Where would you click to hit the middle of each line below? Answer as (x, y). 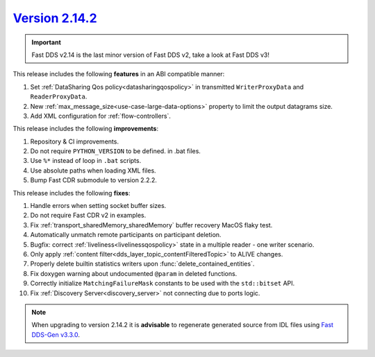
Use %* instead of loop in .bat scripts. (86, 161)
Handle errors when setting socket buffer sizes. (98, 206)
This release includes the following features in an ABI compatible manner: (119, 74)
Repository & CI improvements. (75, 141)
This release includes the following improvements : (86, 129)
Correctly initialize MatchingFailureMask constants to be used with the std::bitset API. (162, 284)
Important (47, 42)
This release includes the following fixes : (72, 193)
